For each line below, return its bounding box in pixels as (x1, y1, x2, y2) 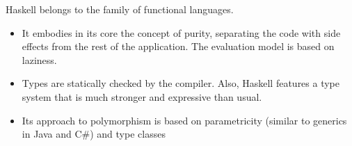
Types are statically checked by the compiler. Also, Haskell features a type (22, 76, 340, 90)
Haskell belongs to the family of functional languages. (6, 2, 234, 16)
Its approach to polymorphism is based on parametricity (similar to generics (22, 113, 347, 127)
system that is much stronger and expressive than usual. (22, 89, 262, 104)
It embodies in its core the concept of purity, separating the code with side (22, 25, 341, 40)
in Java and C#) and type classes (22, 127, 166, 141)
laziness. (22, 52, 57, 67)
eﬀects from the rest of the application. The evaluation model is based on (22, 39, 335, 54)
